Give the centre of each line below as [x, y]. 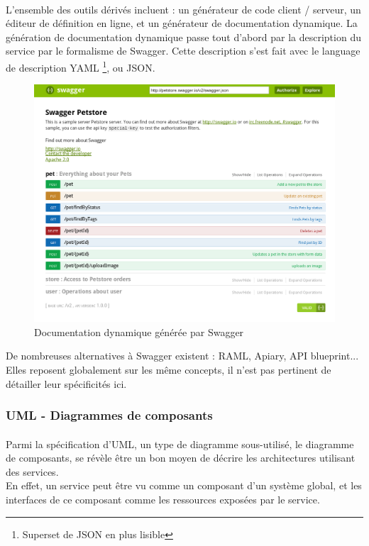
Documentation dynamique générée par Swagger [139, 331]
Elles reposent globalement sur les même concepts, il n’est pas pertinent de [169, 369]
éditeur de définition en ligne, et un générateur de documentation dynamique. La [182, 23]
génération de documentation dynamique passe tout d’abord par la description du [183, 37]
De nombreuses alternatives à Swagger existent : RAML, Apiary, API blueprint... [182, 356]
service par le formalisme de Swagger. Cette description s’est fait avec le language [183, 51]
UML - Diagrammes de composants [109, 415]
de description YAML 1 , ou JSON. [81, 66]
